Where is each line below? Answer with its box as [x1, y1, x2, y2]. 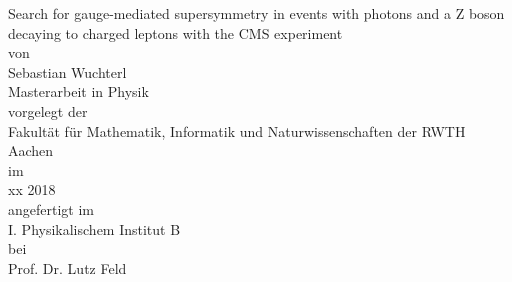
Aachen [8, 140, 54, 161]
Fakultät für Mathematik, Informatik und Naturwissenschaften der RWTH [8, 120, 466, 141]
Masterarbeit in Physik [8, 81, 149, 102]
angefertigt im [8, 198, 94, 219]
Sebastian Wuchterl [8, 61, 127, 82]
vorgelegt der [8, 100, 88, 121]
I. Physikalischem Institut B [8, 218, 181, 239]
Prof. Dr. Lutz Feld [8, 257, 127, 278]
